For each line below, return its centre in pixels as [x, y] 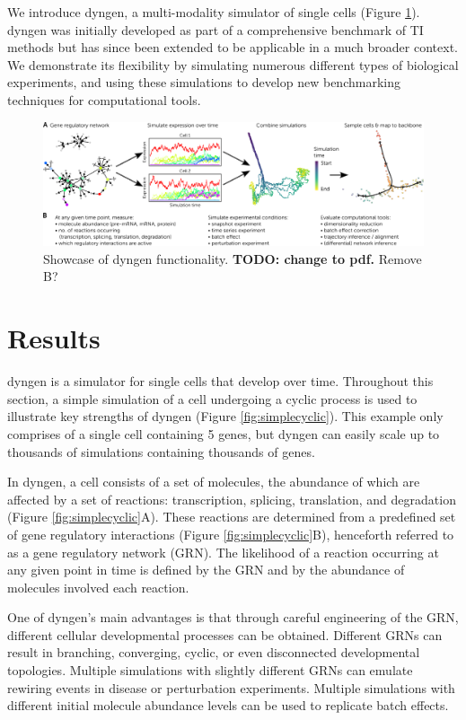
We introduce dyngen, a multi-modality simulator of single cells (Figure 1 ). [214, 12]
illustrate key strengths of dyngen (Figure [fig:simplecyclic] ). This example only [225, 416]
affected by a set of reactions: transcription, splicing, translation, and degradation [232, 499]
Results [54, 338]
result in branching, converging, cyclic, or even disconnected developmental [214, 652]
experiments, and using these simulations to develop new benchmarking [204, 82]
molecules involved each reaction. [98, 587]
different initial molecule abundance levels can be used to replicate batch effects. [228, 705]
